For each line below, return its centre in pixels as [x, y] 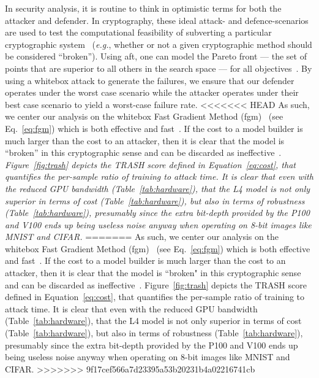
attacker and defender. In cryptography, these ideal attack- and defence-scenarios [157, 20]
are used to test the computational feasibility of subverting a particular [138, 32]
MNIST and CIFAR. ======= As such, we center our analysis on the [142, 237]
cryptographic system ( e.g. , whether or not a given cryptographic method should [159, 44]
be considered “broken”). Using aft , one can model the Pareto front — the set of [156, 56]
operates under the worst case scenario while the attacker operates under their [152, 92]
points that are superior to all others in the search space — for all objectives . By [159, 68]
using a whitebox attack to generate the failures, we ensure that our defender [150, 80]
